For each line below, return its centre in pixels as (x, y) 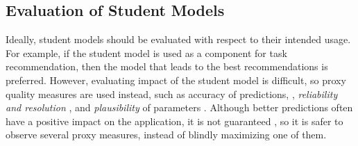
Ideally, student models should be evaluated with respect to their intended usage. (178, 39)
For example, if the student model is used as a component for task (146, 52)
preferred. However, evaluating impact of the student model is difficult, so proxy (176, 80)
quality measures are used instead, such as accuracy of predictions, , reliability (172, 94)
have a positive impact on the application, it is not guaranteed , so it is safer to (174, 121)
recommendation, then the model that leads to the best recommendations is (167, 66)
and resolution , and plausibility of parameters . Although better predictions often (179, 107)
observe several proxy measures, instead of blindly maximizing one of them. (166, 135)
